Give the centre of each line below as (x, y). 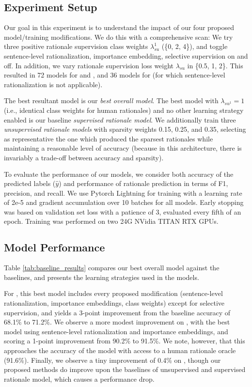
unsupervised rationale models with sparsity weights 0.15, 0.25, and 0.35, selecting (125, 129)
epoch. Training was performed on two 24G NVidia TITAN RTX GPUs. (111, 221)
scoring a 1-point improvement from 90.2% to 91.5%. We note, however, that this (125, 341)
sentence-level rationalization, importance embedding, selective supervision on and (126, 55)
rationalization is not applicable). (53, 84)
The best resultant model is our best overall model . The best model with (111, 101)
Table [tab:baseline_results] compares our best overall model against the (112, 268)
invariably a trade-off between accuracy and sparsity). (84, 157)
